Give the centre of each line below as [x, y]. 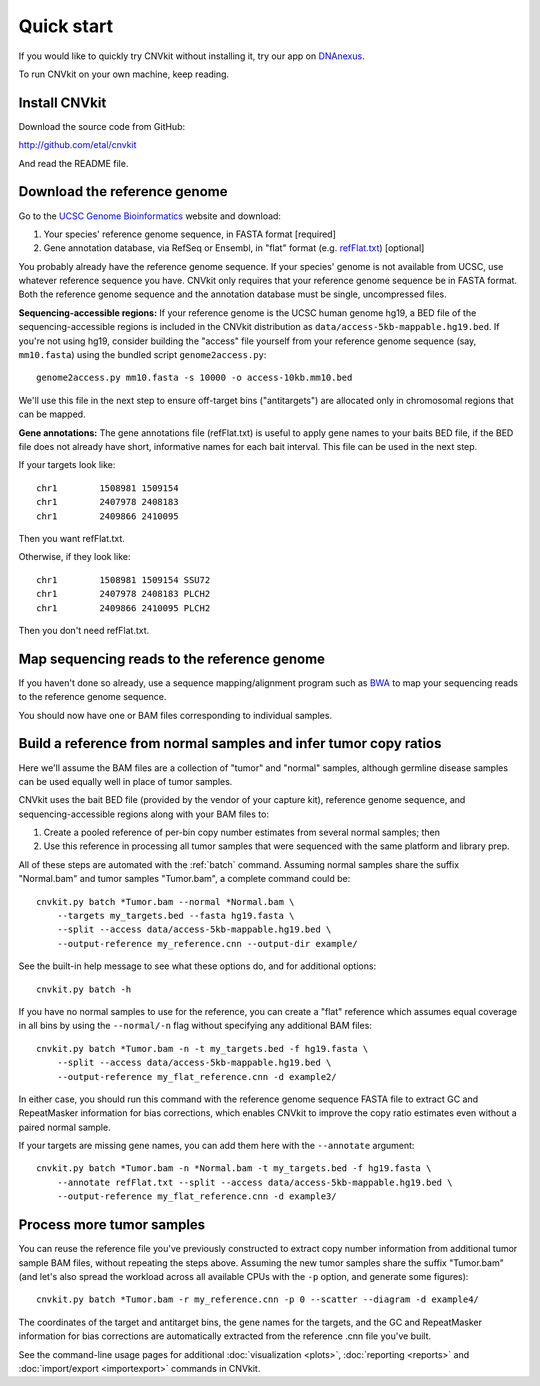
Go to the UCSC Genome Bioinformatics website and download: [150, 216]
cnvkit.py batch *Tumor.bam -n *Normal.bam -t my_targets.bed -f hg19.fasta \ [234, 1168]
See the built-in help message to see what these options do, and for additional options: [197, 966]
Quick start [66, 26]
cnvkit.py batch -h [84, 989]
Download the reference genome [123, 191]
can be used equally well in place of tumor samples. [125, 781]
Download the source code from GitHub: [102, 126]
